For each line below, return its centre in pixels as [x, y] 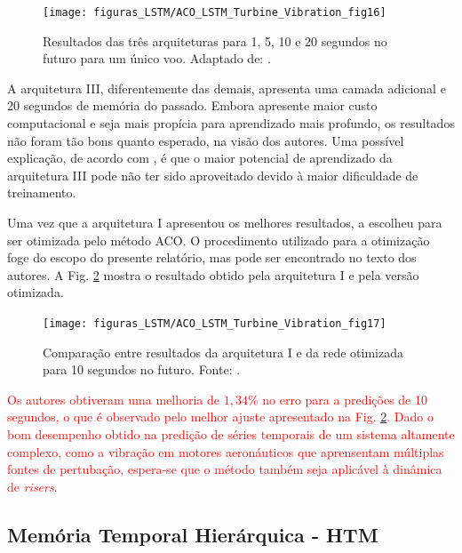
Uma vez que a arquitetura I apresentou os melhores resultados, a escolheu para [225, 222]
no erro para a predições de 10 [345, 399]
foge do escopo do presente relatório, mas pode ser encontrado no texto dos [212, 257]
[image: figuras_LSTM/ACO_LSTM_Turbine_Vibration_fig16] [215, 12]
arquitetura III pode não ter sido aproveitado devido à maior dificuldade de [213, 175]
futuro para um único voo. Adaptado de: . [157, 58]
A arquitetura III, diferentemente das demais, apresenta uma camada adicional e [227, 88]
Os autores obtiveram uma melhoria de [114, 399]
